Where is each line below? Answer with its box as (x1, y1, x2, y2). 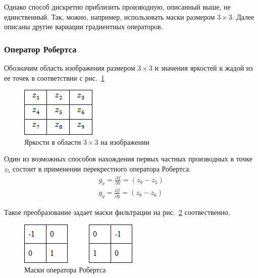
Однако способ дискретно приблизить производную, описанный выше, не (4, 2, 231, 12)
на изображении (100, 136, 150, 147)
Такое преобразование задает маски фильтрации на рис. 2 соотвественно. (4, 207, 230, 217)
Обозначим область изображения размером (4, 63, 135, 73)
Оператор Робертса (4, 42, 77, 55)
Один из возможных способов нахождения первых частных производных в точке (4, 153, 252, 164)
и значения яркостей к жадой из (154, 63, 253, 73)
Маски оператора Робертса (24, 264, 106, 275)
